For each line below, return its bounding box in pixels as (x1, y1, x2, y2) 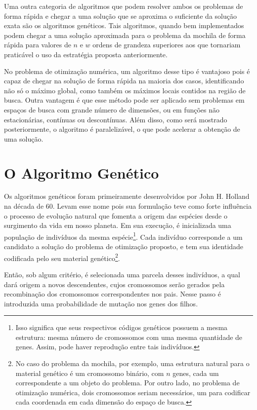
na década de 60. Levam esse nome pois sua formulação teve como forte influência (4, 201, 252, 211)
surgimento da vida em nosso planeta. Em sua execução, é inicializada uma (4, 220, 231, 230)
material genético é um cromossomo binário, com (15, 368, 164, 378)
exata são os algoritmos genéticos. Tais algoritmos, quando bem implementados (4, 20, 244, 31)
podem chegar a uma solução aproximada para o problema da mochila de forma (4, 30, 246, 40)
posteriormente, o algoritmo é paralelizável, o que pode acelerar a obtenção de (4, 124, 240, 134)
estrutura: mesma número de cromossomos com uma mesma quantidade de (15, 332, 243, 342)
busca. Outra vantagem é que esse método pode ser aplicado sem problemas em (4, 95, 245, 105)
